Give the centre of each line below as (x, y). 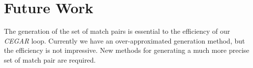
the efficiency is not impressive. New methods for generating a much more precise (127, 50)
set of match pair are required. (50, 59)
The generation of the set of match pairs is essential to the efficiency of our (117, 31)
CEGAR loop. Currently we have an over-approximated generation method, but (125, 40)
